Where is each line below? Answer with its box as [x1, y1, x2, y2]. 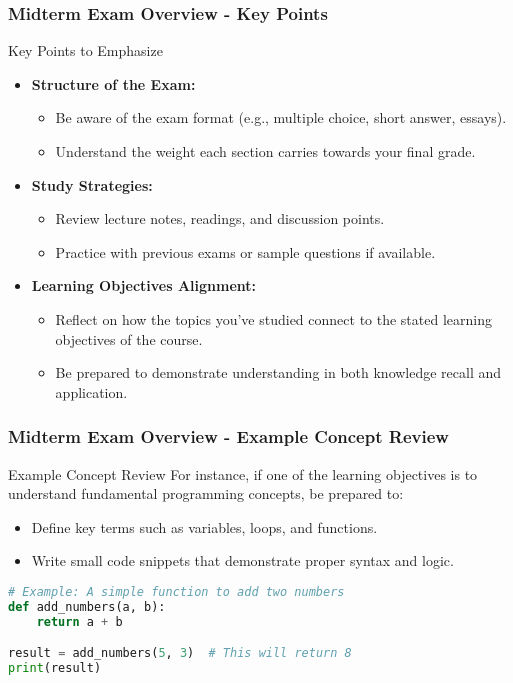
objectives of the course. [55, 328, 203, 349]
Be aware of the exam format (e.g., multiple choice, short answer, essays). [55, 107, 507, 128]
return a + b [36, 614, 123, 629]
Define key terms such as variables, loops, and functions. [31, 516, 378, 537]
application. [55, 381, 128, 402]
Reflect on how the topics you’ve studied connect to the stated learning [55, 308, 492, 329]
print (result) [8, 661, 102, 676]
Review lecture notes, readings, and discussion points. [55, 208, 385, 229]
